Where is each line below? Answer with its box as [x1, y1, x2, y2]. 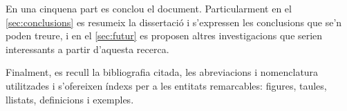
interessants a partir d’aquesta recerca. [6, 41, 169, 56]
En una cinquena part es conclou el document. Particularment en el [6, 1, 292, 15]
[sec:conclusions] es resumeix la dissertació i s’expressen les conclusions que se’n [6, 14, 342, 29]
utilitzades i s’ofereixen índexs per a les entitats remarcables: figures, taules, [6, 78, 327, 92]
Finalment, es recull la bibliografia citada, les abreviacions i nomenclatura [6, 65, 319, 79]
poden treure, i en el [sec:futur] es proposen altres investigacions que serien [6, 28, 323, 43]
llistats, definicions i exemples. [6, 92, 134, 106]
